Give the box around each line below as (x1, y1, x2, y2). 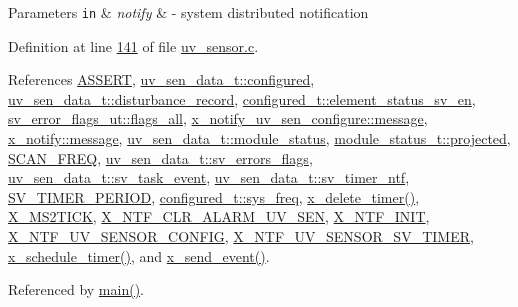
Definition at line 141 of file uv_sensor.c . (8, 35, 259, 56)
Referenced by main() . (8, 279, 144, 300)
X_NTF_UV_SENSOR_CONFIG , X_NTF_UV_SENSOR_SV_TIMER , (8, 226, 474, 246)
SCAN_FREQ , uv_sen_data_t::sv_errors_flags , (8, 147, 313, 168)
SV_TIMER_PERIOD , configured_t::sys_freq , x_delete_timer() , (8, 186, 420, 207)
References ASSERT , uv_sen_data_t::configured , (8, 69, 315, 90)
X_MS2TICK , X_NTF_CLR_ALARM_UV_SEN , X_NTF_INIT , (8, 206, 430, 227)
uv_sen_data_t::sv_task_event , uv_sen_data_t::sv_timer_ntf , (8, 167, 410, 188)
